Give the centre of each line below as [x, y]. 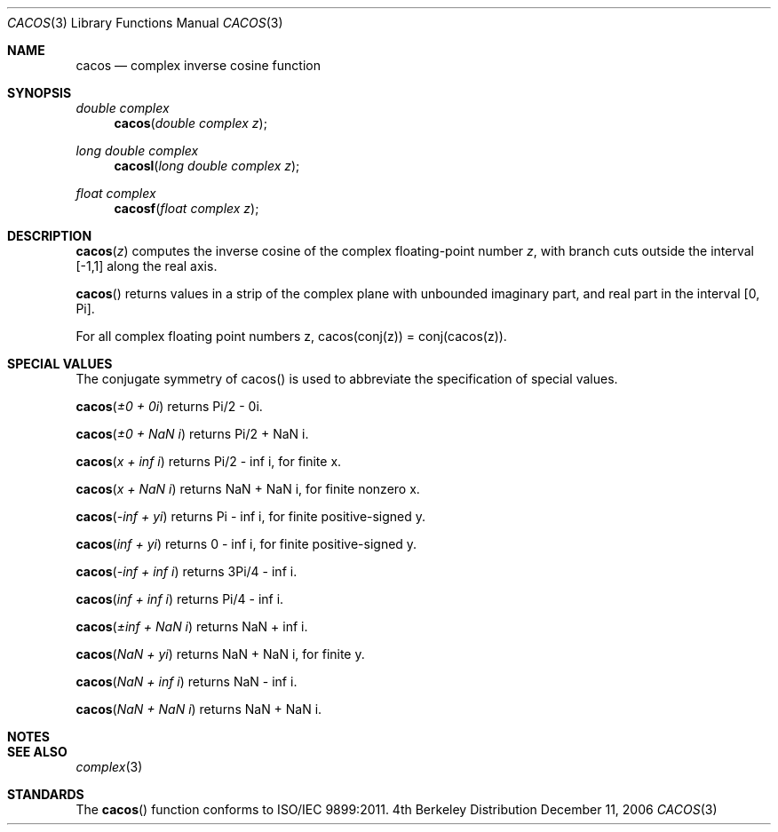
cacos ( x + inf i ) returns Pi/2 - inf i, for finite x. [209, 461]
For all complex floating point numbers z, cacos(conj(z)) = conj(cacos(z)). [291, 336]
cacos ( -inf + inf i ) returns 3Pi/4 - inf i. [187, 571]
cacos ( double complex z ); [191, 123]
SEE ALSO [37, 752]
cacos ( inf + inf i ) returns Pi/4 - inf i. [180, 599]
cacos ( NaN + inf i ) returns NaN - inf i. [187, 681]
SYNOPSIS [40, 93]
